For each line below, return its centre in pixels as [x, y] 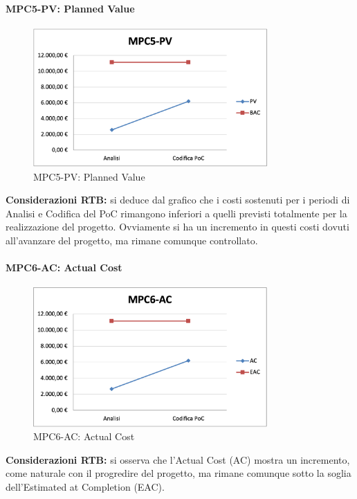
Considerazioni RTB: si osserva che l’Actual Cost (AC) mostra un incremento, [178, 459]
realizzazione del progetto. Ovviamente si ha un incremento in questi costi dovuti [177, 227]
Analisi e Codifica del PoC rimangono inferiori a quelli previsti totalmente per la [176, 213]
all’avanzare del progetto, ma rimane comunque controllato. [132, 241]
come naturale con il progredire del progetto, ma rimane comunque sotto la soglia [178, 473]
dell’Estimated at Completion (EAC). [85, 487]
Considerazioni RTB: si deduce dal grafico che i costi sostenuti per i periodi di [178, 200]
